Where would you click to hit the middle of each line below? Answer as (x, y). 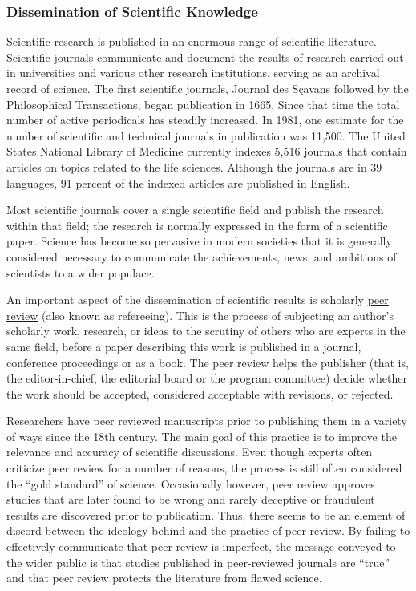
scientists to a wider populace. (81, 272)
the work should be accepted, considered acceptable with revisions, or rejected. (200, 393)
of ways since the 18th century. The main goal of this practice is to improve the (202, 436)
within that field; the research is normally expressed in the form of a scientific (197, 225)
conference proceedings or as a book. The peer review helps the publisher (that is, (208, 362)
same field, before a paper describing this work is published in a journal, (184, 346)
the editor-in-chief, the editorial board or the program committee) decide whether (207, 378)
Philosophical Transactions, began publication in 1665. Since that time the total (203, 104)
